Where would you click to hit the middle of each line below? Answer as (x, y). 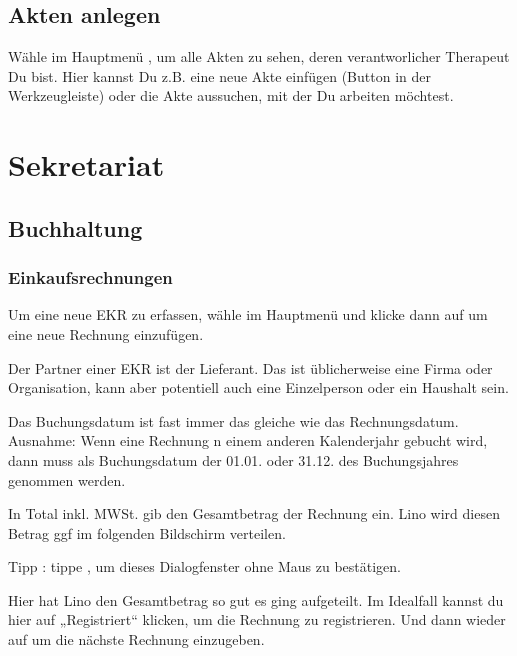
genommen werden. (67, 479)
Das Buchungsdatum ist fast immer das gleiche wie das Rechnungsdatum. (233, 420)
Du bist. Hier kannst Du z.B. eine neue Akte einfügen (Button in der (219, 75)
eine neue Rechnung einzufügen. (106, 333)
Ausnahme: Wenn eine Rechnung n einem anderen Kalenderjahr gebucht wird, (248, 440)
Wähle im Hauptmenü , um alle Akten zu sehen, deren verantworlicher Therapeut (259, 56)
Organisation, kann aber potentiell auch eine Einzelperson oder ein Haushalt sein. (258, 387)
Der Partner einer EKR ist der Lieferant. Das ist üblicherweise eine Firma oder (250, 367)
